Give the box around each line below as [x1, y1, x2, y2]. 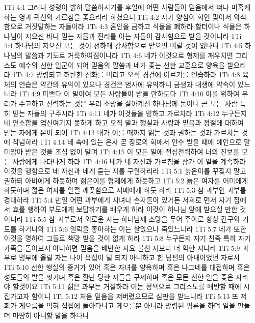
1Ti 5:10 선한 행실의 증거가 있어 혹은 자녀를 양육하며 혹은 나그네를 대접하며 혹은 [4, 262, 250, 272]
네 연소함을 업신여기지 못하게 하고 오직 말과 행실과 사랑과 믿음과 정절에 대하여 [4, 117, 244, 128]
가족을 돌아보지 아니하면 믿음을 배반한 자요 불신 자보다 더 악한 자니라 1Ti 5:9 [4, 242, 240, 253]
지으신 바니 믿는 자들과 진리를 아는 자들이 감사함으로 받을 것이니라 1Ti [25, 30, 242, 41]
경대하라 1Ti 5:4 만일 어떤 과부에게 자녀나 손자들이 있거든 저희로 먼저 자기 [4, 194, 231, 205]
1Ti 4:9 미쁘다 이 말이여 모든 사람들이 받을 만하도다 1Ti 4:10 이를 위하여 [19, 88, 240, 99]
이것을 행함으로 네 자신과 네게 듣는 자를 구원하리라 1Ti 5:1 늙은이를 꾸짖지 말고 [4, 166, 247, 176]
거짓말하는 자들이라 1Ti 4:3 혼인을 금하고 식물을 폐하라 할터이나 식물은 [25, 21, 242, 31]
